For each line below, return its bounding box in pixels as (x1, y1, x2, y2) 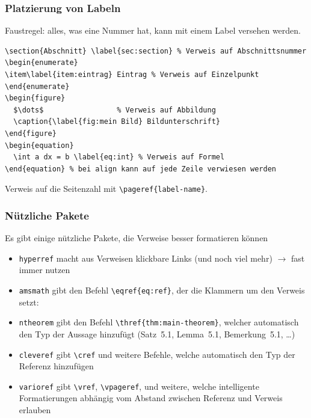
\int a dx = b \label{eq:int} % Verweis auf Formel (13, 153, 225, 162)
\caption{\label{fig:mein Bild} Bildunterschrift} (13, 117, 220, 126)
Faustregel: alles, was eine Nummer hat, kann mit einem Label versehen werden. (5, 24, 301, 37)
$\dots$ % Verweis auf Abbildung (13, 105, 216, 114)
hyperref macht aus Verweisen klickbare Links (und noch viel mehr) (19, 251, 273, 264)
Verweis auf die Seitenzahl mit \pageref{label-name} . (5, 182, 208, 195)
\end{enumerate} (5, 82, 70, 91)
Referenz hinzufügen (19, 360, 94, 372)
